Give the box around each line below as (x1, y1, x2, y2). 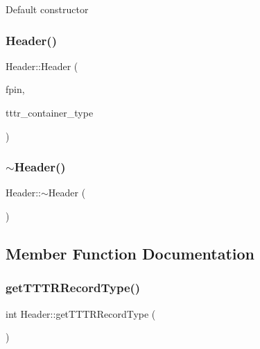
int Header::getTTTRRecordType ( (6, 306, 156, 321)
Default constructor (6, 2, 89, 16)
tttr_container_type (6, 105, 94, 119)
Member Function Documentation (6, 242, 255, 264)
